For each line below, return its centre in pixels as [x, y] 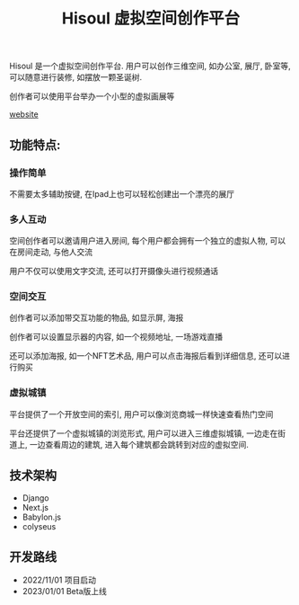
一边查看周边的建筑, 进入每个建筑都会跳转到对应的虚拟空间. [139, 444]
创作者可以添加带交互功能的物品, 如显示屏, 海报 [97, 318]
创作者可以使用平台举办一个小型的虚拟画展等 [92, 96]
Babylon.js [41, 517]
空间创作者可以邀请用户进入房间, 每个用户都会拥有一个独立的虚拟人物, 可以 [147, 241]
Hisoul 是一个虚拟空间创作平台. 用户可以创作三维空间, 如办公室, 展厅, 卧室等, [150, 66]
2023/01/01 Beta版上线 [65, 592]
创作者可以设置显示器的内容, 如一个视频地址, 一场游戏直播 [116, 337]
